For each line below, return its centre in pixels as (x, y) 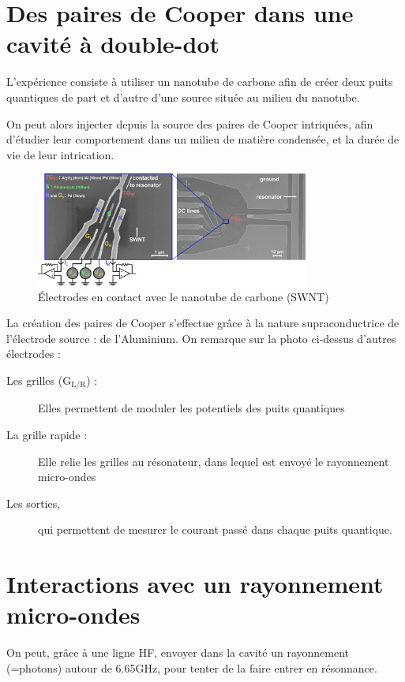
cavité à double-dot (113, 44)
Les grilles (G (39, 380)
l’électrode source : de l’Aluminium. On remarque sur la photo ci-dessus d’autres (201, 338)
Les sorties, (34, 503)
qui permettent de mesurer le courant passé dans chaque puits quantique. (215, 529)
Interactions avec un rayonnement (195, 584)
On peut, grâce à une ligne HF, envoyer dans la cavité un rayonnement (178, 652)
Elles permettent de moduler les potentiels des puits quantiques (191, 408)
